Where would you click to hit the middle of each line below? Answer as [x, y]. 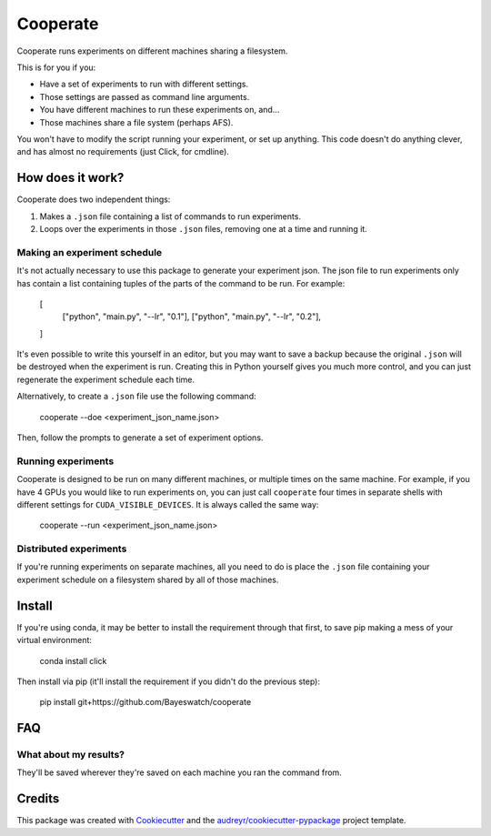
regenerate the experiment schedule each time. [106, 379]
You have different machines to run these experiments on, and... [160, 110]
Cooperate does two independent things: [94, 199]
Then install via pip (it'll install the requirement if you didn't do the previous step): [168, 681]
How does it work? [70, 178]
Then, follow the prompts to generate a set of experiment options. [140, 438]
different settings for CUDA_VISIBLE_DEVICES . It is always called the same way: [168, 504]
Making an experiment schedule [90, 252]
